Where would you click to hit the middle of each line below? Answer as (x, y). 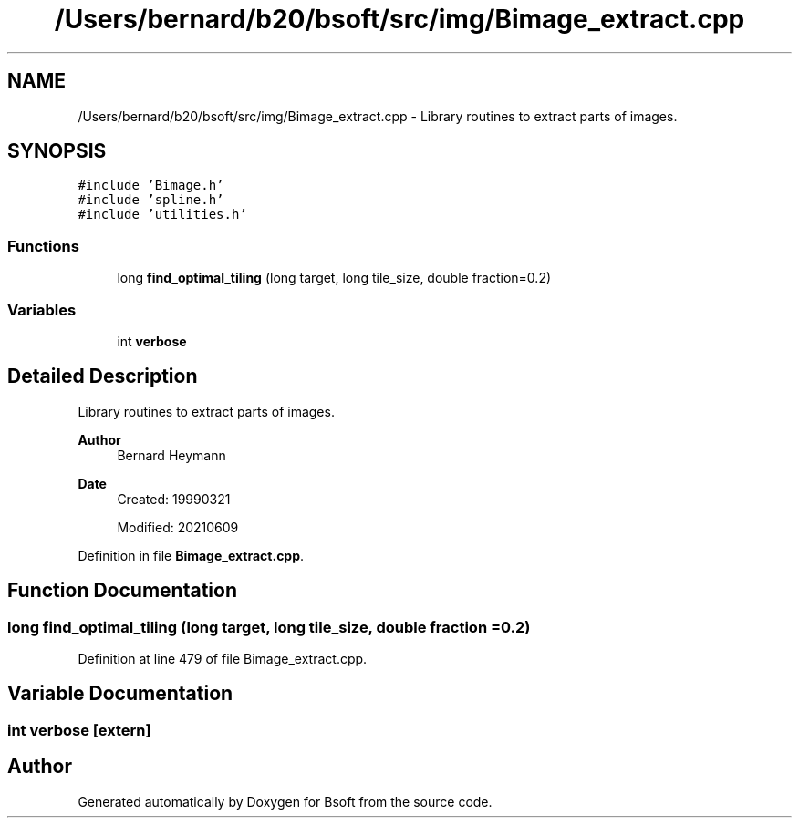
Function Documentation (122, 591)
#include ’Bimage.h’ (151, 186)
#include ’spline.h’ (151, 200)
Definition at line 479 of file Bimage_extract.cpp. (223, 659)
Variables (42, 309)
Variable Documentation (120, 694)
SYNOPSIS (57, 151)
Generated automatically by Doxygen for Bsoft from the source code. (285, 801)
